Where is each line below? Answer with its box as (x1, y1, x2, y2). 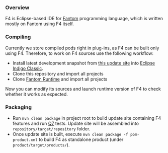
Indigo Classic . (12, 65, 44, 71)
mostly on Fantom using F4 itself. (5, 21, 74, 27)
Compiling (5, 33, 31, 40)
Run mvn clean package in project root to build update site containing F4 (12, 115, 161, 121)
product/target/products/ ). (12, 141, 70, 147)
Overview (5, 4, 30, 11)
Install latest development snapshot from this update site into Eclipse (12, 60, 155, 66)
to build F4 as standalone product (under (38, 136, 124, 142)
